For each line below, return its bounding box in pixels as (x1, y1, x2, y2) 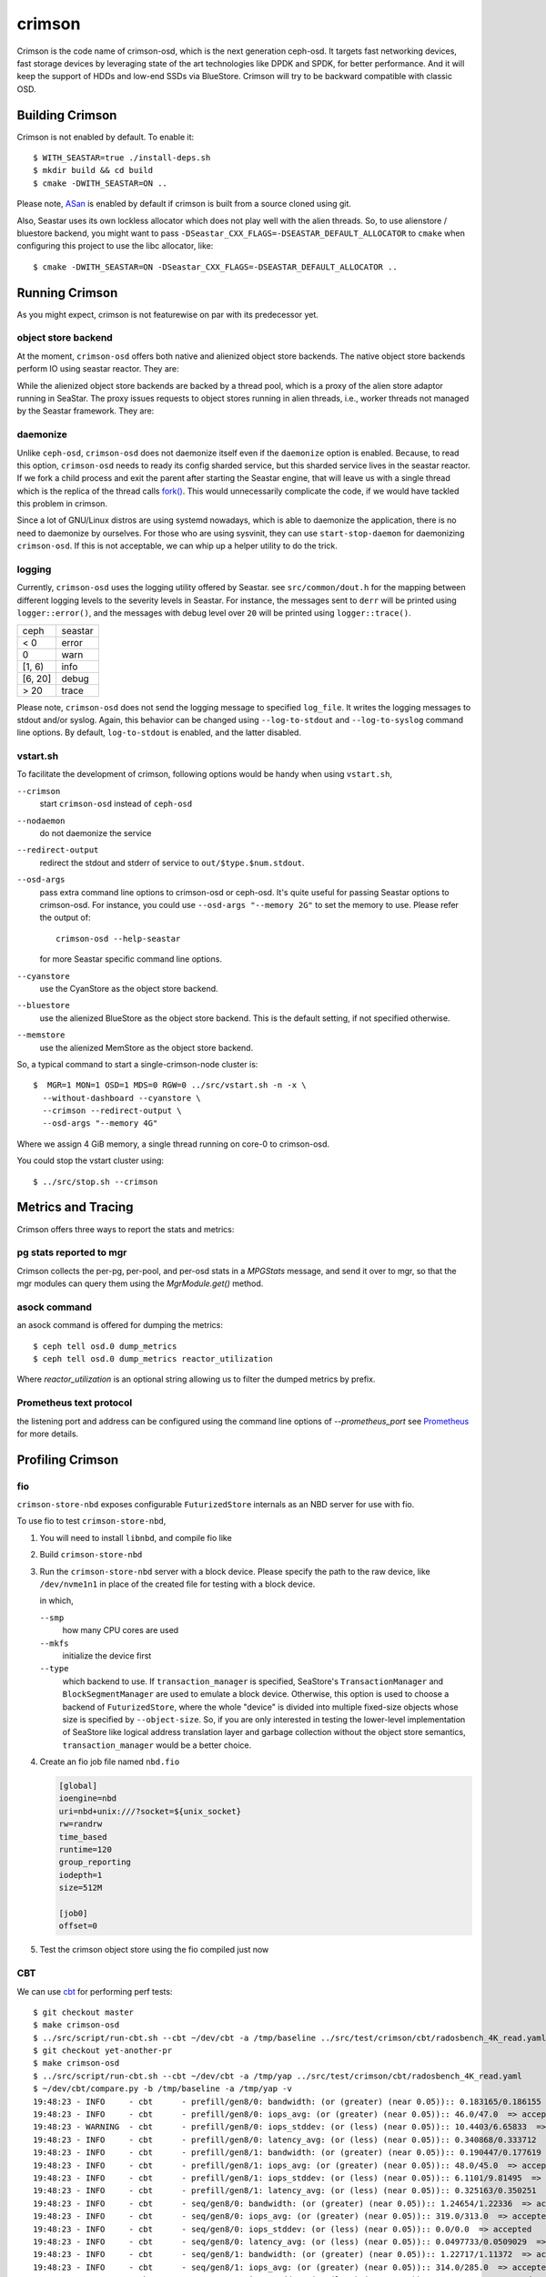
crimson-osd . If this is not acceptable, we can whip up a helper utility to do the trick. (16, 540, 339, 551)
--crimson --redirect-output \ (42, 1106, 182, 1116)
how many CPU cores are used (62, 1625, 179, 1636)
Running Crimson (16, 285, 118, 301)
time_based (58, 1832, 107, 1842)
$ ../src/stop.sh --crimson (33, 1176, 158, 1187)
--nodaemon (16, 815, 66, 826)
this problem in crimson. (16, 498, 108, 509)
